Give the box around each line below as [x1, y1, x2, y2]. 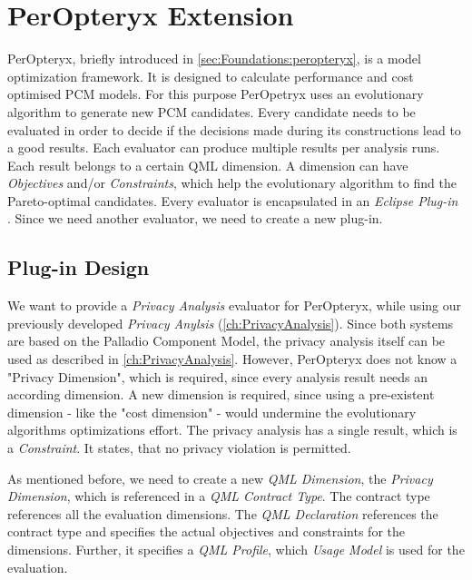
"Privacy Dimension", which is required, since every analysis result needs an [7, 367, 428, 386]
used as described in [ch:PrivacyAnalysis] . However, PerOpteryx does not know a [7, 349, 457, 369]
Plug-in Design [7, 253, 150, 281]
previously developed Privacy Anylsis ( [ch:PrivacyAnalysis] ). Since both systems [7, 313, 454, 332]
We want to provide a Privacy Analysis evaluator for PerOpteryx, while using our [7, 296, 461, 315]
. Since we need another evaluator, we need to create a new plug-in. [7, 209, 383, 228]
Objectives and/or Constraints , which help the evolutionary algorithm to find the [7, 173, 457, 192]
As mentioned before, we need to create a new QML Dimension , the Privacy [7, 468, 433, 487]
